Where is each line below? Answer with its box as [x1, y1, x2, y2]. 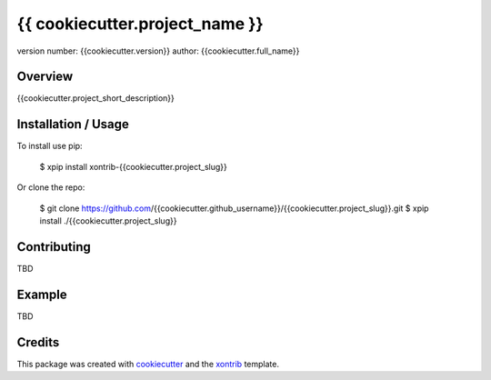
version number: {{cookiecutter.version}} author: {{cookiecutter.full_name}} [16, 45, 300, 56]
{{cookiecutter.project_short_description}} [16, 93, 175, 104]
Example [16, 286, 67, 302]
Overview [16, 69, 74, 85]
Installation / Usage [16, 116, 129, 132]
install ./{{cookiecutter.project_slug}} [39, 215, 177, 226]
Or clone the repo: [16, 182, 85, 193]
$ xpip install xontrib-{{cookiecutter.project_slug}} [39, 161, 227, 172]
